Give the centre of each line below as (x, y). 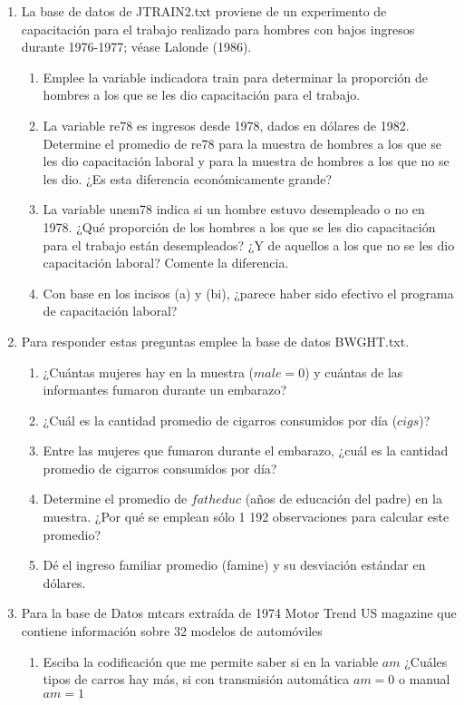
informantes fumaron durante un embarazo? (165, 390)
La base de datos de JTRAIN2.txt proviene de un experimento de (204, 11)
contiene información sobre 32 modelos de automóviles (172, 631)
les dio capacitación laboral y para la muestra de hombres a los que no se (246, 161)
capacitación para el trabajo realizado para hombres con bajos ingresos (218, 29)
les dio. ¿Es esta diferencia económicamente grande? (188, 178)
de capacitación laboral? (110, 311)
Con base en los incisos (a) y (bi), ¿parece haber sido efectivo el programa (248, 293)
